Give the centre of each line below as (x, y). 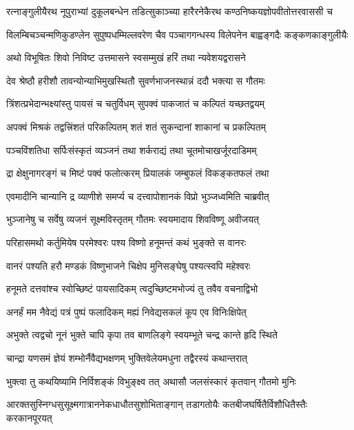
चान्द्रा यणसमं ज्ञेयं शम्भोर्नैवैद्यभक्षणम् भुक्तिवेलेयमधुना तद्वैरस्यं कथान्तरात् (127, 357)
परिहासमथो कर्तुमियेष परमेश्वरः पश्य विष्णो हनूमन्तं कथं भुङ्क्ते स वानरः (126, 242)
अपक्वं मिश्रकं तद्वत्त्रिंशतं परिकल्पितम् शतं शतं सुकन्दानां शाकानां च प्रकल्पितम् (136, 126)
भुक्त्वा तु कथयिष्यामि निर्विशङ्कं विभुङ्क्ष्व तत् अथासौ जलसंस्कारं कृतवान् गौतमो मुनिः (151, 381)
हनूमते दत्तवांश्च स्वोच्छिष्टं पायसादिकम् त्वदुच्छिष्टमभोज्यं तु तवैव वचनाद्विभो (132, 289)
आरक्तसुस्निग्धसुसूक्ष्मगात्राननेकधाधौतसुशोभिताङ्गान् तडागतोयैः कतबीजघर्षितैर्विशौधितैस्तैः (157, 404)
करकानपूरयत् (29, 417)
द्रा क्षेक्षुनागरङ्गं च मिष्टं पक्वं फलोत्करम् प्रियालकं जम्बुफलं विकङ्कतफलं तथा (138, 173)
